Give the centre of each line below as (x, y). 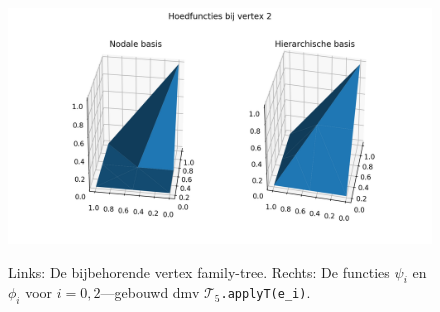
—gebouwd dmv (150, 292)
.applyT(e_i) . (265, 292)
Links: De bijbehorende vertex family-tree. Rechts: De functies (199, 271)
